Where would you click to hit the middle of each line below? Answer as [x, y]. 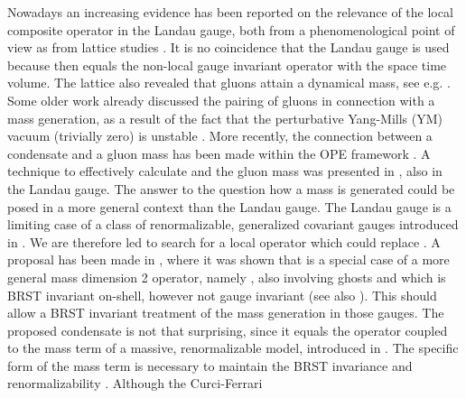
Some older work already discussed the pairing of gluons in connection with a [221, 100]
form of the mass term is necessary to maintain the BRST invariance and [210, 365]
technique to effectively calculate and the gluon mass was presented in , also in [225, 171]
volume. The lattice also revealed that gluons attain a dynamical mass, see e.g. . [229, 83]
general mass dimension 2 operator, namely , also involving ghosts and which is [227, 277]
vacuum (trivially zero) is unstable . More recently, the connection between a [220, 136]
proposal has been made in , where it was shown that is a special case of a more [228, 259]
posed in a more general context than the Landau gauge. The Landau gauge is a [229, 206]
